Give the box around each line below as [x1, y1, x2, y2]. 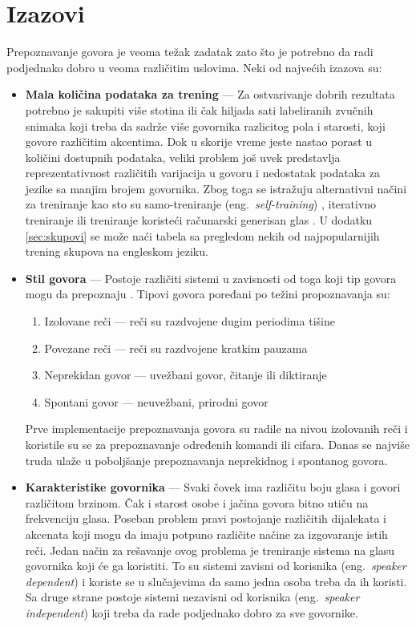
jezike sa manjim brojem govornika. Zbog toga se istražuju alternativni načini [25, 180, 407, 196]
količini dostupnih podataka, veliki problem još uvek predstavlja [25, 148, 341, 165]
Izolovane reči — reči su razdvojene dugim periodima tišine [44, 313, 335, 330]
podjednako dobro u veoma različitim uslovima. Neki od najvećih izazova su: [6, 59, 382, 75]
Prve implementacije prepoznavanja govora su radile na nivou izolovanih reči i [25, 420, 408, 437]
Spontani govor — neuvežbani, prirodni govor [44, 393, 269, 410]
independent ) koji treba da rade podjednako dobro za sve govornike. [25, 604, 358, 621]
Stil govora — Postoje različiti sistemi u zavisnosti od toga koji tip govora [25, 269, 397, 286]
